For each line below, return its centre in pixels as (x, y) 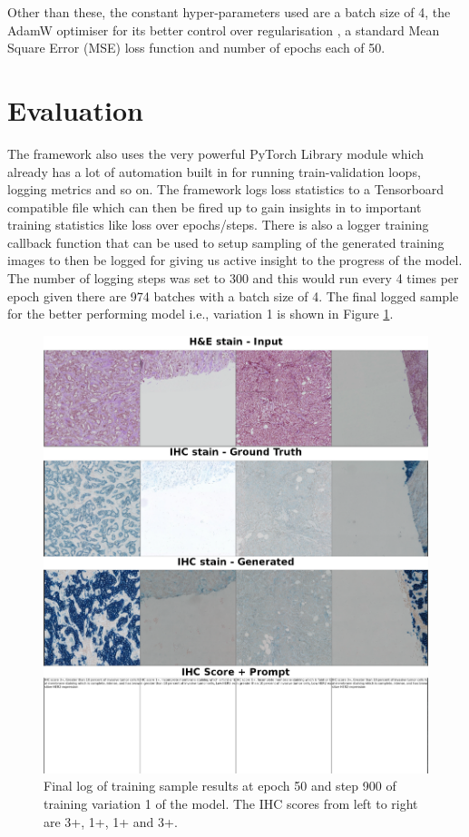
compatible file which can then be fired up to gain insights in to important (215, 207)
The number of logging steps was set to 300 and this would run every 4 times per (233, 278)
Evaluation (75, 109)
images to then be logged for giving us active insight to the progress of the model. (235, 260)
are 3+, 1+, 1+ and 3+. (111, 821)
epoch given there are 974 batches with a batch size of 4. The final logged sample (233, 295)
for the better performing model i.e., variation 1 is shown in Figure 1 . (200, 314)
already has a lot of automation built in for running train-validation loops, (214, 171)
